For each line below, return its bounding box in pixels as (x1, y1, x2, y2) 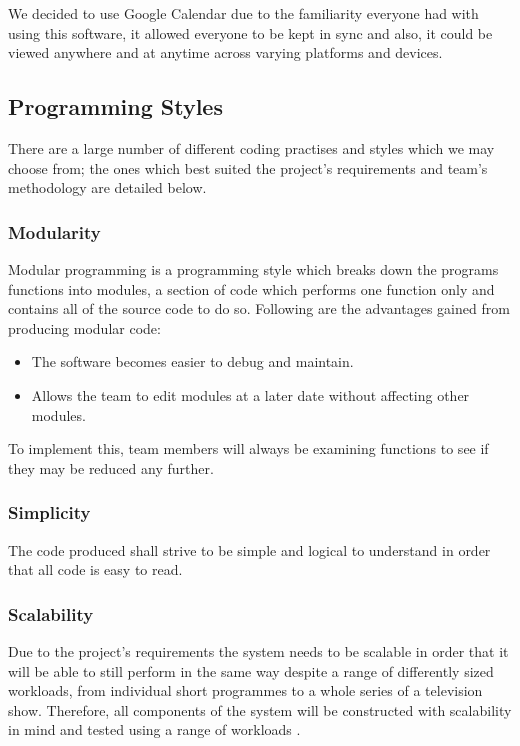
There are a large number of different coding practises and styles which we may (8, 137, 495, 158)
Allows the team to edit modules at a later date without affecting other (31, 384, 470, 405)
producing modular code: (8, 317, 161, 338)
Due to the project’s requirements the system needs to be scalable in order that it (8, 640, 509, 661)
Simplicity (8, 500, 91, 525)
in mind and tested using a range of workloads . (8, 719, 301, 740)
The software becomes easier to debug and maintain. (31, 351, 354, 372)
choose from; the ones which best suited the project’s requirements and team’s (8, 157, 488, 178)
